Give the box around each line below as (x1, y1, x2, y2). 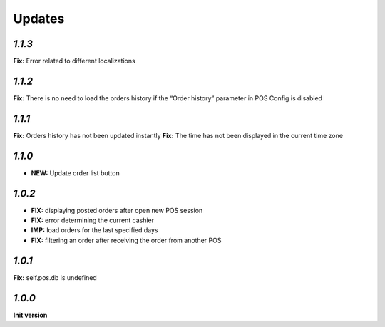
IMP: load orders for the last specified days (31, 226, 158, 234)
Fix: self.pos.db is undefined (13, 273, 98, 281)
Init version (13, 311, 48, 319)
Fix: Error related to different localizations (13, 57, 135, 66)
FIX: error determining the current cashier (31, 216, 155, 224)
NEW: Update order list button (31, 168, 120, 177)
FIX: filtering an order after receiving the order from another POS (31, 236, 222, 244)
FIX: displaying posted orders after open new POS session (31, 206, 203, 214)
